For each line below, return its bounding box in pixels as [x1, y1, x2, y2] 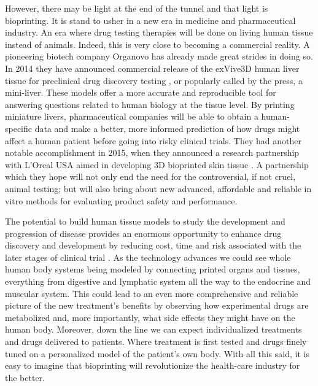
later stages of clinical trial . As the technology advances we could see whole [5, 250, 291, 263]
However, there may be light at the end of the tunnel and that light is [5, 2, 268, 14]
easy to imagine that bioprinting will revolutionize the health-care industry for [5, 359, 300, 372]
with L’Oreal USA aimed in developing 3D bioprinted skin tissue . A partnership [5, 158, 309, 171]
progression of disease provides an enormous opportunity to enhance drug [5, 226, 282, 239]
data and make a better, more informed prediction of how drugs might [34, 122, 300, 134]
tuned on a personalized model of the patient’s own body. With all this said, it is [5, 347, 309, 360]
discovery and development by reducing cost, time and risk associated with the [5, 239, 301, 252]
